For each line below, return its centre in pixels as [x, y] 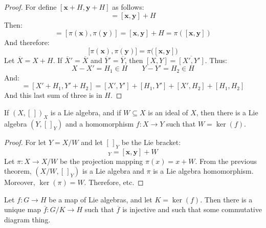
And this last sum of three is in [53, 95]
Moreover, [20, 182]
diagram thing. [27, 219]
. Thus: [216, 60]
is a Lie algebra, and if [86, 112]
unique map [23, 209]
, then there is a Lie [227, 112]
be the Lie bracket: [151, 142]
